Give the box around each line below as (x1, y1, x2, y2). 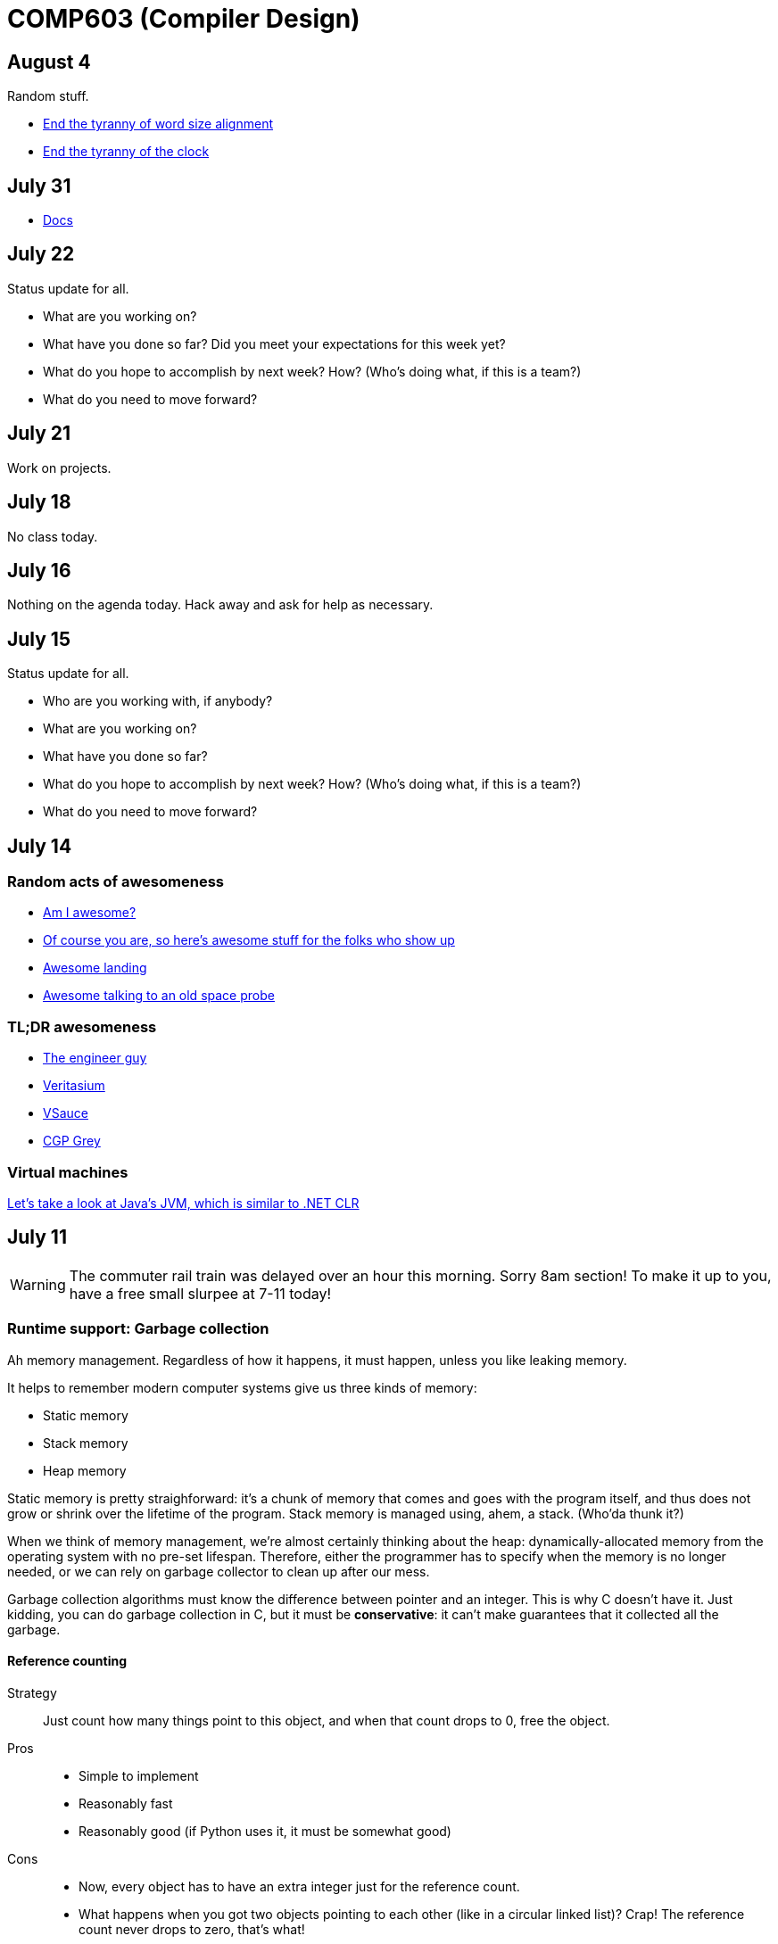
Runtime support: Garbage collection (7, 1319, 269, 1338)
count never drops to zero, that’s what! (79, 1921, 305, 1937)
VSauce (43, 1105, 88, 1121)
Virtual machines (7, 1162, 128, 1181)
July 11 (7, 1226, 67, 1249)
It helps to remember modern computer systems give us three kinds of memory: (7, 1379, 477, 1395)
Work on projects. (7, 459, 112, 476)
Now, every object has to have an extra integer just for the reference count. (79, 1878, 520, 1894)
